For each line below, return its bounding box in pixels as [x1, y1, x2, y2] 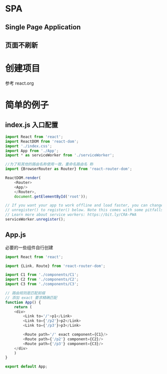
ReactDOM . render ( [5, 175, 41, 181]
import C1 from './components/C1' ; [5, 272, 79, 277]
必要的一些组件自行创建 [5, 245, 53, 250]
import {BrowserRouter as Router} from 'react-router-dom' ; [5, 166, 133, 172]
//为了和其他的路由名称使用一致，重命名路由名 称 [5, 162, 93, 167]
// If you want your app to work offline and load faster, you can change [5, 203, 164, 208]
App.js [5, 231, 26, 239]
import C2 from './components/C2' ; [5, 277, 79, 282]
